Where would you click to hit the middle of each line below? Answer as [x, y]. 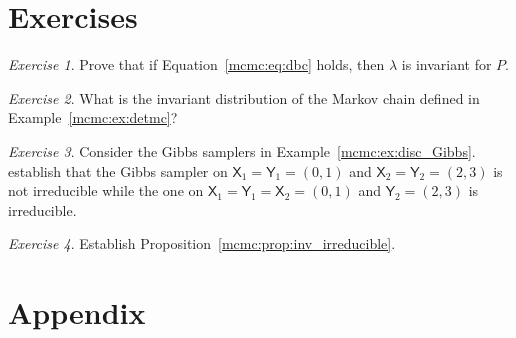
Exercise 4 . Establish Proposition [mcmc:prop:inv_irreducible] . [202, 243]
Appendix [77, 312]
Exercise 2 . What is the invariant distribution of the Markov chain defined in [244, 97]
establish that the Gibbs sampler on [118, 170]
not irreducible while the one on [106, 190]
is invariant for [446, 64]
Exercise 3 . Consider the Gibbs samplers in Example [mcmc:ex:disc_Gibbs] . [242, 150]
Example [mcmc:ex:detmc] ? [93, 117]
